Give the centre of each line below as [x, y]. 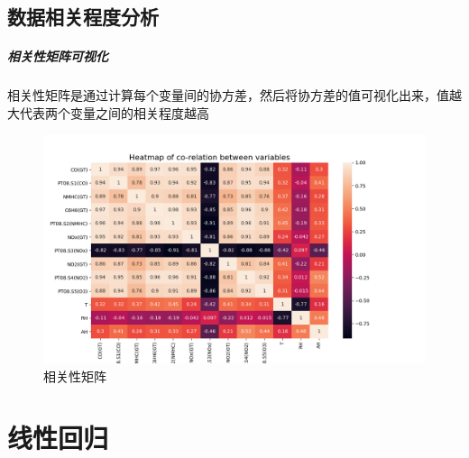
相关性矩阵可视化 [58, 56]
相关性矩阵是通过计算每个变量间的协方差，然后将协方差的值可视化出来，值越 [234, 95]
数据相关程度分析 [83, 17]
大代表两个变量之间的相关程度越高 [108, 112]
